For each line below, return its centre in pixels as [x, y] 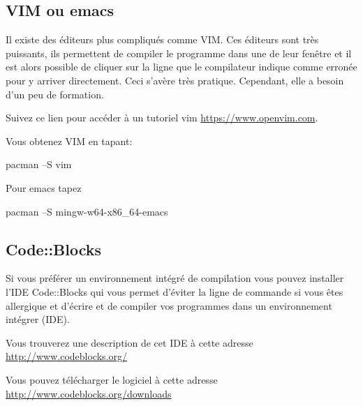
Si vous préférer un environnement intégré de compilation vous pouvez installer [175, 278]
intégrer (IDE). [38, 319]
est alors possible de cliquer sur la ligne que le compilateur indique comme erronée [181, 67]
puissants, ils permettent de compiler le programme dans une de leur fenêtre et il [179, 53]
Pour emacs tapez [44, 187]
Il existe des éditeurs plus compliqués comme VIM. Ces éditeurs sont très [162, 39]
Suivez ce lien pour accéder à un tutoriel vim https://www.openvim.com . [162, 118]
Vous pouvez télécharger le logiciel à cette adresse [112, 379]
